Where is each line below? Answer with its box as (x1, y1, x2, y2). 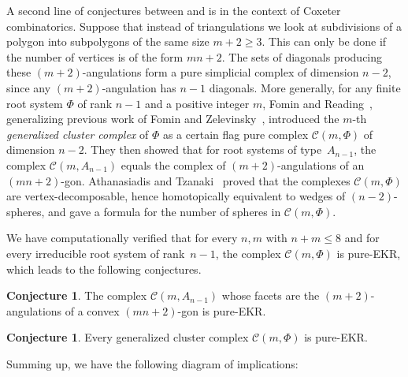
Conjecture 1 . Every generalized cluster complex (6, 329, 249, 345)
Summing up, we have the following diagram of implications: (6, 355, 299, 371)
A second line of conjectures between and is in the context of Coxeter (6, 2, 341, 18)
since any (6, 79, 51, 95)
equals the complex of (121, 156, 226, 173)
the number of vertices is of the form (6, 48, 184, 65)
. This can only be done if (261, 33, 387, 50)
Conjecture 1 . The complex (6, 287, 147, 304)
